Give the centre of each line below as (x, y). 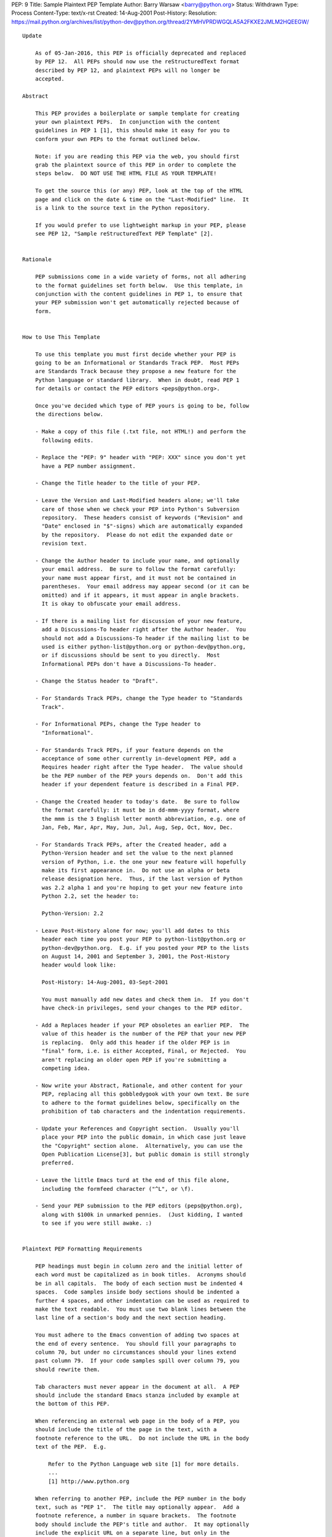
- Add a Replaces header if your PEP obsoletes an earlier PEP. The (142, 1025)
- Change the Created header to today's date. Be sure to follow (137, 801)
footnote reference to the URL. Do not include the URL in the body (142, 1438)
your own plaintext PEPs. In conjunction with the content (128, 122)
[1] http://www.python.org (89, 1481)
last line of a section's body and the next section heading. (131, 1318)
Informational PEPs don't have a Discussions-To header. (129, 664)
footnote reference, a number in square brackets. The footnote (136, 1516)
